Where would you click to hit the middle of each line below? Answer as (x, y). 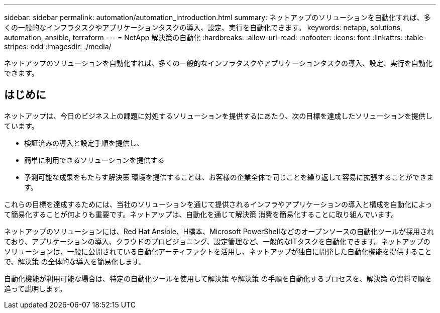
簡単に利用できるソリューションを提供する (94, 160)
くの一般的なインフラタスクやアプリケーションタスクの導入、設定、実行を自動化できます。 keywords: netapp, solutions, (203, 27)
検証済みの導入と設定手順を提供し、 (84, 143)
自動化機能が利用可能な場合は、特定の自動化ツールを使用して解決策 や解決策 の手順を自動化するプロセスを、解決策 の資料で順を (218, 278)
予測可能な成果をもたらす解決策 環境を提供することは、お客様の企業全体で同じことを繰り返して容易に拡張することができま (229, 177)
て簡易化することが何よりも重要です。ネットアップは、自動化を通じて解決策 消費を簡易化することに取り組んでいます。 (201, 214)
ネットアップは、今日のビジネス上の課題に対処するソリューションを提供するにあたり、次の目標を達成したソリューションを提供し (218, 116)
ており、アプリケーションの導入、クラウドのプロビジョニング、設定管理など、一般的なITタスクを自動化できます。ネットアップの (217, 241)
